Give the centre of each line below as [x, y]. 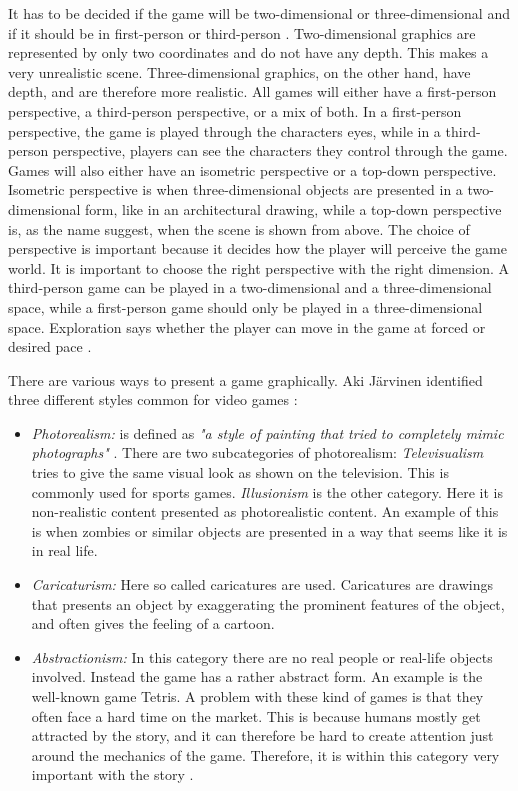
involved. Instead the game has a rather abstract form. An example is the [257, 676]
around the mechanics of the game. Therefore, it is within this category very [265, 754]
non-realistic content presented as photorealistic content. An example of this [265, 511]
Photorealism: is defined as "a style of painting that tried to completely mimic [267, 432]
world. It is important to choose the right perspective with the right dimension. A [259, 267]
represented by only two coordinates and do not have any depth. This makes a [248, 52]
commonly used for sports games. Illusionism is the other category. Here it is [267, 491]
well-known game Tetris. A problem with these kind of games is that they [257, 696]
